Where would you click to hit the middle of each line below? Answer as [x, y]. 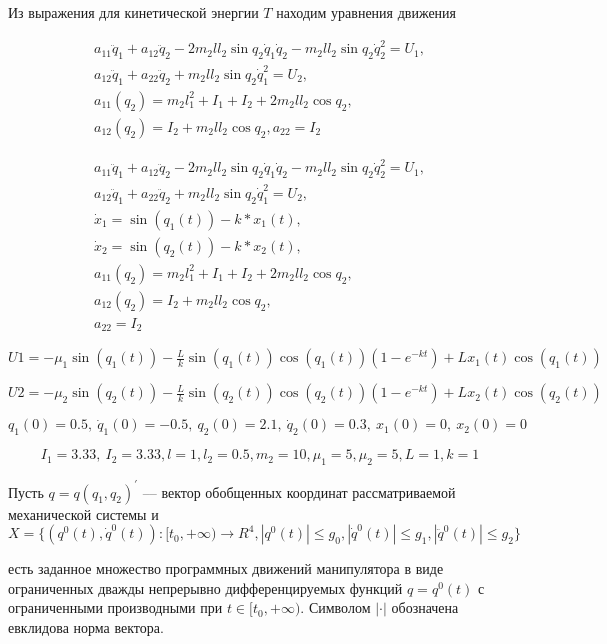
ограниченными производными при [115, 607]
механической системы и [83, 513]
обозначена [425, 607]
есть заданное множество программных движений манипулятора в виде [226, 568]
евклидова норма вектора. [86, 626]
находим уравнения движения [366, 12]
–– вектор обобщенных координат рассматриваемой [299, 491]
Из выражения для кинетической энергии [133, 12]
